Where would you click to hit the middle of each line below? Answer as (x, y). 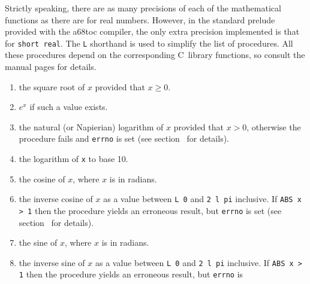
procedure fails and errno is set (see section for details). (124, 138)
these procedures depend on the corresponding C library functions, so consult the (155, 55)
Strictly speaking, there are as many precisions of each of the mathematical (143, 8)
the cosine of (42, 178)
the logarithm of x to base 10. (73, 159)
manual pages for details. (51, 67)
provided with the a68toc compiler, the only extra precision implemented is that (152, 31)
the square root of (52, 86)
